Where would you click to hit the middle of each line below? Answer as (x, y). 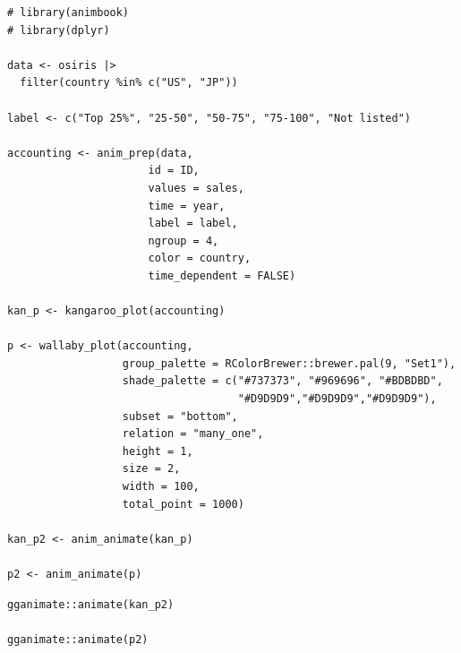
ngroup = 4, (184, 241)
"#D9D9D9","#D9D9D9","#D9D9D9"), (337, 399)
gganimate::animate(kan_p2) (91, 604)
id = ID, (174, 171)
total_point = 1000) (183, 504)
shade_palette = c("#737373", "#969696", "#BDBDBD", (282, 381)
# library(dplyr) (59, 30)
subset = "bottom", (180, 416)
